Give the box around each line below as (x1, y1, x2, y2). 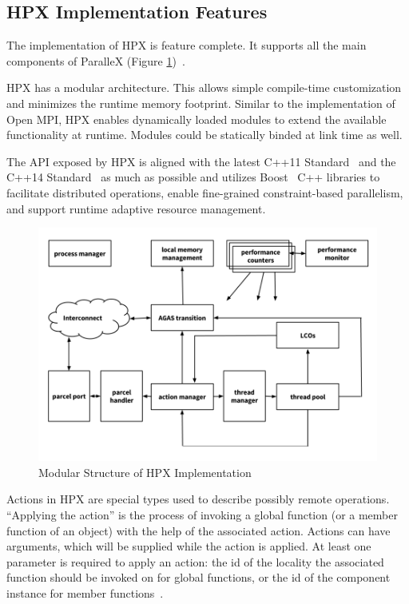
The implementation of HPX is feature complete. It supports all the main (6, 37, 367, 54)
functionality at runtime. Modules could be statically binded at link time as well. (6, 126, 403, 143)
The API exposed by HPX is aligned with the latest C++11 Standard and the (6, 153, 396, 169)
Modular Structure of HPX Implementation (38, 463, 252, 480)
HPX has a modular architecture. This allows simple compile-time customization (6, 79, 402, 96)
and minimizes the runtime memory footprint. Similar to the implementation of (6, 94, 395, 111)
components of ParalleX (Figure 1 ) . (6, 52, 185, 69)
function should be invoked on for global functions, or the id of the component (6, 569, 391, 586)
